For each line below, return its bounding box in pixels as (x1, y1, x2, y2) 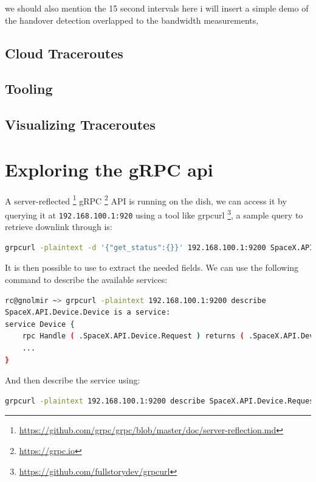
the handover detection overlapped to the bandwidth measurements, (5, 13, 259, 26)
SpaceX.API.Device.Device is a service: (5, 308, 171, 317)
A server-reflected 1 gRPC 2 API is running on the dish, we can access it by (5, 192, 287, 207)
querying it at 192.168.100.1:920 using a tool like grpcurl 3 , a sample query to (5, 206, 303, 221)
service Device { (5, 320, 75, 329)
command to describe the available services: (5, 273, 168, 285)
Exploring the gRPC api (5, 156, 213, 181)
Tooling (5, 79, 53, 98)
